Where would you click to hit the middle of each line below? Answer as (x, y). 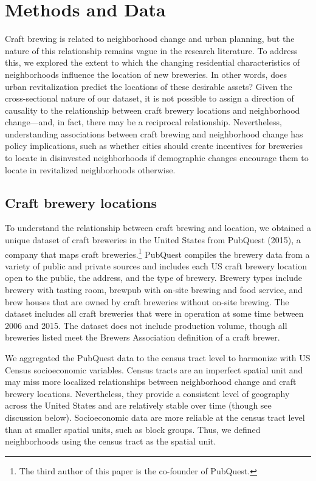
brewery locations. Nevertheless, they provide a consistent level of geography (147, 393)
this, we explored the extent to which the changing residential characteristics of (153, 62)
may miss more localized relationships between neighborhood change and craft (151, 382)
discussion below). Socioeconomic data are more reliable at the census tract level (155, 417)
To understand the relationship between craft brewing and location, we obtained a (158, 228)
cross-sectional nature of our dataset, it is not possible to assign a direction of (149, 98)
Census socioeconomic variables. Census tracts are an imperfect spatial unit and (154, 369)
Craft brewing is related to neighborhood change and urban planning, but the (150, 39)
